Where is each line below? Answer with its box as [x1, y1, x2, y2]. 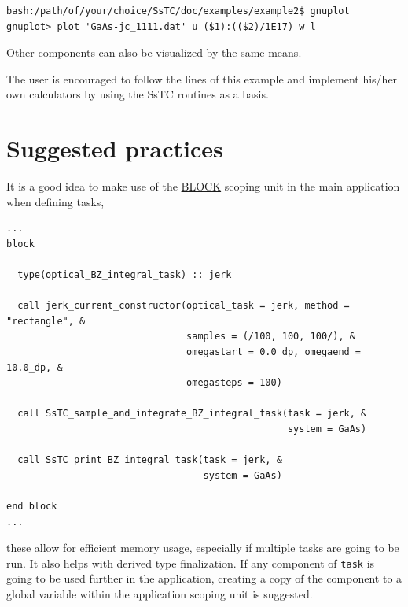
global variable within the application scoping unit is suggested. [6, 586, 313, 601]
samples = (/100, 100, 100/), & [186, 331, 355, 342]
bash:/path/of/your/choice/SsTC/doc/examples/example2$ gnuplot [6, 6, 350, 17]
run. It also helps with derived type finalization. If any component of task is [6, 554, 375, 571]
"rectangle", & [6, 315, 86, 327]
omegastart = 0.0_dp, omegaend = [186, 346, 362, 358]
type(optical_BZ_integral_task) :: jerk [17, 269, 232, 281]
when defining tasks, [6, 193, 105, 209]
